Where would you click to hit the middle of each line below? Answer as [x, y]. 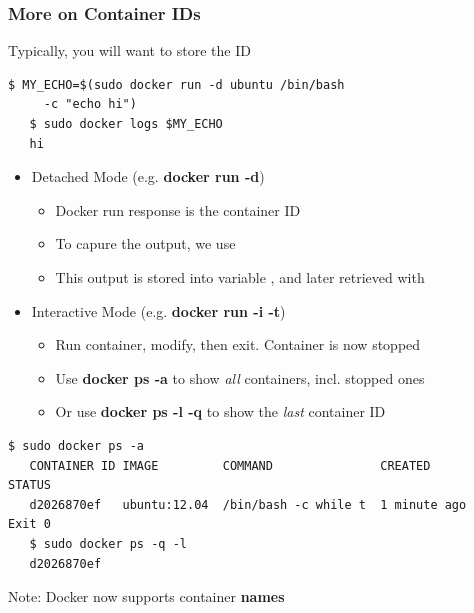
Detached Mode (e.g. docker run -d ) [148, 176]
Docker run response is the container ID [178, 209]
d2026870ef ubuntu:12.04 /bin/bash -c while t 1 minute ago [248, 504]
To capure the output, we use [145, 243]
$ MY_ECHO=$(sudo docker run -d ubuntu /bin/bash [176, 84]
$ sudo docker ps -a [76, 445]
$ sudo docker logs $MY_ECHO [126, 124]
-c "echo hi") [90, 104]
